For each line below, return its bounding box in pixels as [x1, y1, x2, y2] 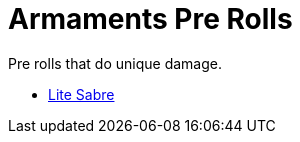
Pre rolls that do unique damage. [8, 54, 222, 72]
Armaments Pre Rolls [8, 2, 293, 36]
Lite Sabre [48, 85, 115, 103]
